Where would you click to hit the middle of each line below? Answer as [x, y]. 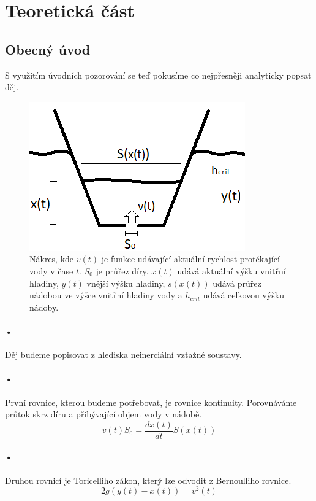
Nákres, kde [52, 259]
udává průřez [237, 283]
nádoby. [44, 307]
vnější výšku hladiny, [126, 283]
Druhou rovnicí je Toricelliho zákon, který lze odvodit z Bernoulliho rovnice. [148, 480]
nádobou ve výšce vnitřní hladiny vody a [106, 295]
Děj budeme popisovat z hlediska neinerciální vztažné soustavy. [123, 355]
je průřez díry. [122, 270]
